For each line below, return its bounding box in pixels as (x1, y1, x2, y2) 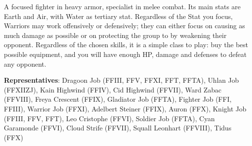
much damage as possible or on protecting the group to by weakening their (4, 30, 227, 40)
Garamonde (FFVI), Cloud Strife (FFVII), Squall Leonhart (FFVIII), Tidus (4, 123, 232, 133)
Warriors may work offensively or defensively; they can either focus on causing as (4, 20, 245, 31)
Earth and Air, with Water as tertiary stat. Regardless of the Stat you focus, (4, 11, 233, 21)
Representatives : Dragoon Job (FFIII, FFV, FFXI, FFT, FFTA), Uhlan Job (4, 75, 239, 85)
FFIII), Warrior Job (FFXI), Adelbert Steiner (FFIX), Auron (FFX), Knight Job (4, 103, 247, 113)
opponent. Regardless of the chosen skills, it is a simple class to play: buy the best (4, 39, 249, 50)
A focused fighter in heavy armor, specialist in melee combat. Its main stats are (4, 1, 241, 11)
